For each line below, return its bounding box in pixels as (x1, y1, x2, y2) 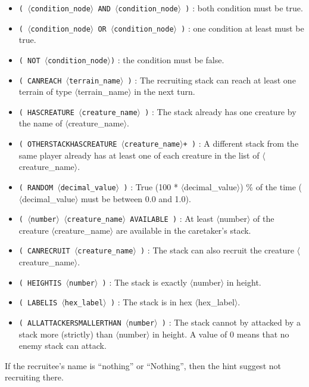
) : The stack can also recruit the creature (141, 244, 294, 256)
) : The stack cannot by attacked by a (161, 315, 301, 328)
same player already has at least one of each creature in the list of (18, 148, 260, 161)
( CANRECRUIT (18, 247, 70, 256)
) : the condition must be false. (110, 53, 224, 66)
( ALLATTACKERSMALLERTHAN (18, 318, 121, 327)
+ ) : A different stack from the (183, 137, 299, 150)
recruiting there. (5, 371, 64, 383)
